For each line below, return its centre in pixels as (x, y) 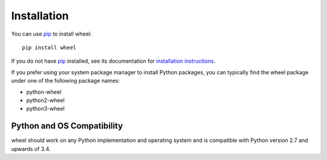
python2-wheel (45, 100)
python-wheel (44, 92)
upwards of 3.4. (31, 149)
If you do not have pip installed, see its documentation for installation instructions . (113, 61)
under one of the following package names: (66, 81)
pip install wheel (49, 47)
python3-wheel (45, 109)
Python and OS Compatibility (67, 126)
